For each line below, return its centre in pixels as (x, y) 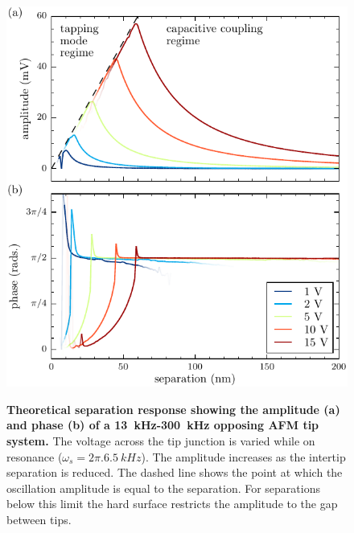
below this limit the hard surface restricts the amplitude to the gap (172, 504)
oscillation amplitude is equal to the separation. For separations (163, 488)
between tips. (39, 520)
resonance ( (35, 456)
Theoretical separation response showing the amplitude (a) (173, 409)
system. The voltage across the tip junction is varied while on (161, 441)
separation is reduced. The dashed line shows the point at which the (175, 472)
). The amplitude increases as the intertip (243, 456)
